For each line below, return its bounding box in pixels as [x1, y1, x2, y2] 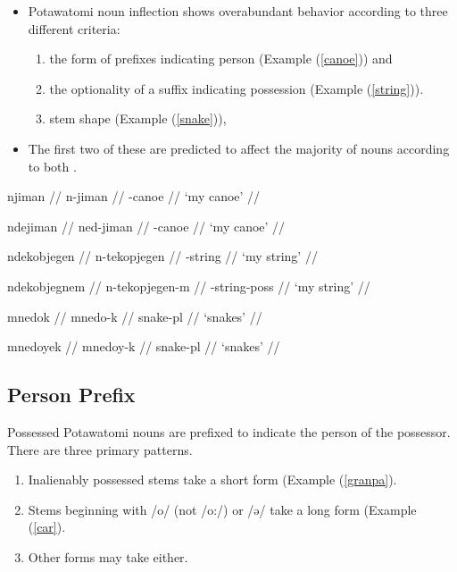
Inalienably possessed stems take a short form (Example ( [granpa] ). [28, 470, 397, 489]
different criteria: [28, 19, 120, 38]
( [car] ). [28, 517, 66, 536]
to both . [28, 156, 77, 175]
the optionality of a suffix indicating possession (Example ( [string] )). [49, 79, 424, 97]
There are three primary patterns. [7, 440, 193, 458]
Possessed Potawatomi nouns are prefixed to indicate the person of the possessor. [7, 422, 451, 441]
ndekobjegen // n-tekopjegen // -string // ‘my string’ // [7, 247, 318, 265]
